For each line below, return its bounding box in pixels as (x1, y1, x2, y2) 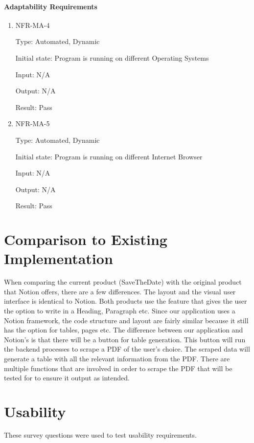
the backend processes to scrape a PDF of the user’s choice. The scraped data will (4, 344, 250, 354)
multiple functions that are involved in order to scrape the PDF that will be (4, 363, 232, 373)
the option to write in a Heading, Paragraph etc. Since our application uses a (4, 306, 235, 316)
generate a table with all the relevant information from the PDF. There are (4, 353, 230, 363)
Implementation (4, 248, 113, 268)
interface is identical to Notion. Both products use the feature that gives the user (4, 296, 247, 306)
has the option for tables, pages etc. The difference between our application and (4, 325, 243, 335)
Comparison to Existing (4, 229, 167, 249)
